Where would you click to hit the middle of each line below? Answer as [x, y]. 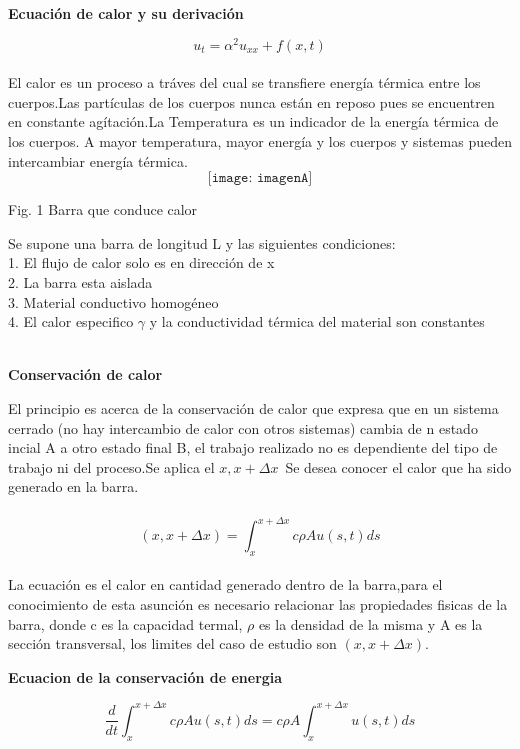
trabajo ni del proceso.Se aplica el [111, 466]
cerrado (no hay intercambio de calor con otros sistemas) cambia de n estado [243, 427]
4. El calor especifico [71, 321]
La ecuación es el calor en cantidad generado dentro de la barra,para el [225, 584]
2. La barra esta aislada [80, 282]
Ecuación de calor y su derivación [126, 13]
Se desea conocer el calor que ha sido [398, 466]
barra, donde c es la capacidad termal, [125, 623]
